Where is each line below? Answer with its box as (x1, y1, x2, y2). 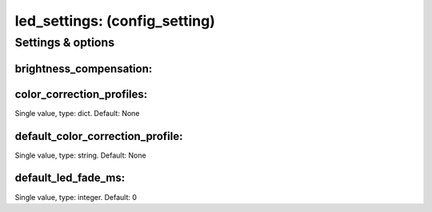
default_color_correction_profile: (14, 129, 183, 143)
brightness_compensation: (14, 62, 153, 75)
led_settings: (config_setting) (14, 12, 215, 30)
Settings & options (14, 35, 115, 50)
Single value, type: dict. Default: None (14, 108, 140, 118)
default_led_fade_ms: (14, 171, 126, 185)
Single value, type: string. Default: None (14, 150, 147, 160)
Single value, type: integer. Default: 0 (14, 192, 138, 202)
